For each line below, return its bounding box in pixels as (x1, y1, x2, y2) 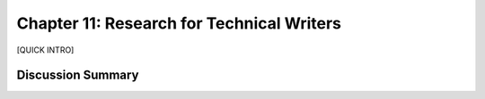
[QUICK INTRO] (16, 45, 75, 55)
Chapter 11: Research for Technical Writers (16, 13, 341, 33)
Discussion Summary (16, 68, 139, 83)
